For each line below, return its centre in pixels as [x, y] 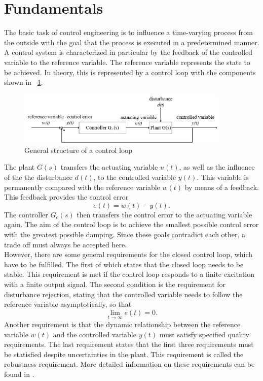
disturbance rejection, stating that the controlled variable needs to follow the [123, 294]
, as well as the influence [217, 167]
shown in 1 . [24, 82]
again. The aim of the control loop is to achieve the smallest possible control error [131, 224]
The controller [26, 214]
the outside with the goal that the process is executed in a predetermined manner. [132, 42]
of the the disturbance [39, 177]
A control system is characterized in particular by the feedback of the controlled [128, 52]
